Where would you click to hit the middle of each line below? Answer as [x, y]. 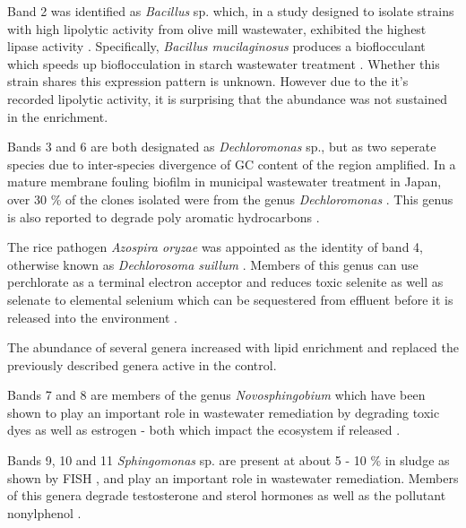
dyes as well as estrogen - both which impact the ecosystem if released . [204, 430]
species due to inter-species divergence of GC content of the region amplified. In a [232, 164]
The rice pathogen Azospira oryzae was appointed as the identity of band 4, [215, 247]
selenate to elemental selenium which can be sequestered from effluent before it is [230, 299]
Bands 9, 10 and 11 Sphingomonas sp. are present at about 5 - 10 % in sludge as [229, 460]
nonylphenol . [44, 512]
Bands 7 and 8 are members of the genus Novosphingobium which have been [216, 395]
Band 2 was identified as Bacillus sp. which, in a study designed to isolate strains [231, 11]
